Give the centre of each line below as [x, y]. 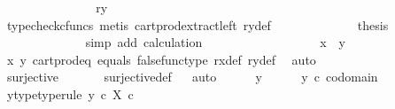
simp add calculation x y [215, 42]
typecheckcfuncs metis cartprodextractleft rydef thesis [197, 24]
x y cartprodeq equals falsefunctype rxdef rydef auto [161, 59]
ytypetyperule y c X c [70, 93]
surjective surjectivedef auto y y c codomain [192, 77]
